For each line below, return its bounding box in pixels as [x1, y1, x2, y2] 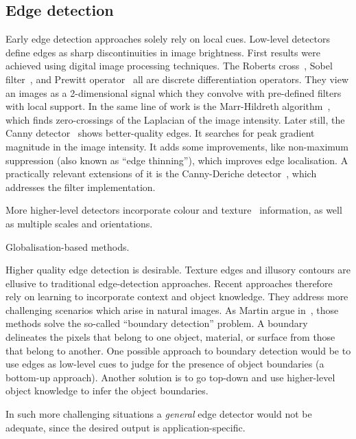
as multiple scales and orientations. [5, 216, 153, 230]
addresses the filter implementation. [5, 179, 156, 194]
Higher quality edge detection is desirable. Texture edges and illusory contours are [5, 262, 351, 277]
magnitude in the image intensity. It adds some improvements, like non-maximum [5, 139, 349, 153]
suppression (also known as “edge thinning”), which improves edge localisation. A [5, 153, 348, 167]
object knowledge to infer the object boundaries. [5, 383, 209, 398]
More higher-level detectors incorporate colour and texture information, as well [5, 203, 342, 217]
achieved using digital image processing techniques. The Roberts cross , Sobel [5, 58, 333, 73]
